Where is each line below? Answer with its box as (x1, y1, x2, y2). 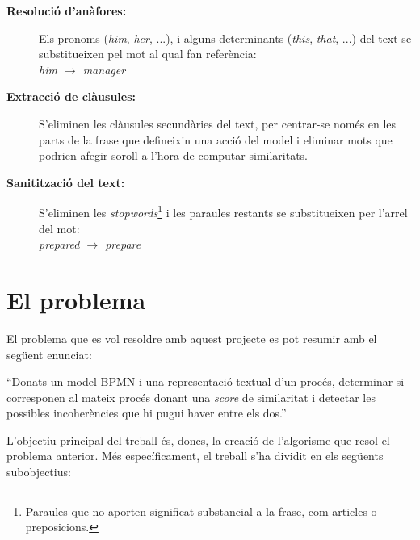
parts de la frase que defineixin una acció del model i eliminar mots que (39, 131, 393, 148)
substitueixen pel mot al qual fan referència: (39, 45, 257, 62)
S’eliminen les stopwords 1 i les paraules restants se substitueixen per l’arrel (39, 202, 408, 220)
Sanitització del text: (6, 174, 125, 190)
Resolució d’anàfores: (6, 2, 127, 19)
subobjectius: (6, 463, 71, 480)
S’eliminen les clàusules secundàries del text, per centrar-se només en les (39, 115, 397, 132)
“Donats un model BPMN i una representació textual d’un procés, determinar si (6, 373, 405, 390)
